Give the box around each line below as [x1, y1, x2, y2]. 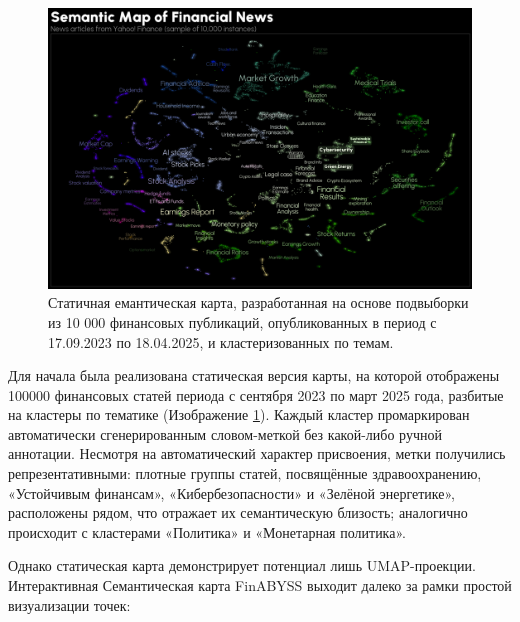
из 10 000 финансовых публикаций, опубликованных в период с [48, 311, 437, 332]
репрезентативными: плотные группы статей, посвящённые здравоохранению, [8, 463, 482, 484]
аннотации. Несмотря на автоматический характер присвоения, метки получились [8, 443, 506, 464]
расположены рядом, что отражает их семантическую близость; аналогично [8, 502, 468, 523]
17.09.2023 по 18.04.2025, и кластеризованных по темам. [48, 331, 394, 352]
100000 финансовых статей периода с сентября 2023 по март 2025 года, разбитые [8, 384, 504, 405]
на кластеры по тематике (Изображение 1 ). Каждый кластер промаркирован [8, 404, 470, 425]
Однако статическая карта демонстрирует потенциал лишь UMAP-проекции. [8, 555, 476, 576]
